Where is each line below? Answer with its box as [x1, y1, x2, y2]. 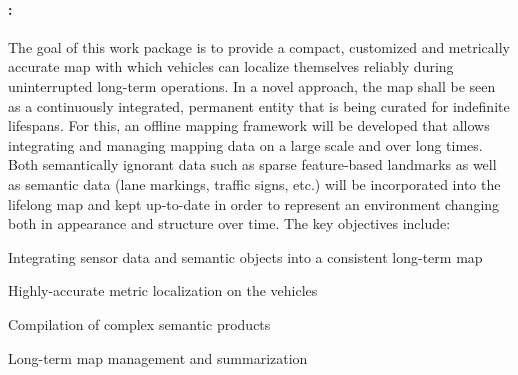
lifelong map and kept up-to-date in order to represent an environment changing [8, 193, 500, 214]
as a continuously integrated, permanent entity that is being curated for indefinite [8, 95, 510, 116]
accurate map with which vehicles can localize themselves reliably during [8, 56, 454, 77]
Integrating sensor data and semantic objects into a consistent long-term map [8, 246, 483, 267]
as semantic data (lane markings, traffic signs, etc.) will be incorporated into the [8, 173, 501, 194]
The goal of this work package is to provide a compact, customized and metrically [8, 36, 510, 57]
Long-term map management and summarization [8, 347, 308, 368]
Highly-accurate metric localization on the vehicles [8, 280, 318, 301]
